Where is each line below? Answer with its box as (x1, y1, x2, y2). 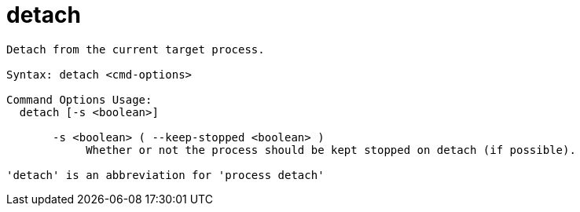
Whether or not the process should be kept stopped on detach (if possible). (86, 143, 576, 156)
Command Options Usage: (6, 93, 152, 106)
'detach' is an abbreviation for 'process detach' (6, 168, 325, 181)
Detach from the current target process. (6, 42, 265, 56)
